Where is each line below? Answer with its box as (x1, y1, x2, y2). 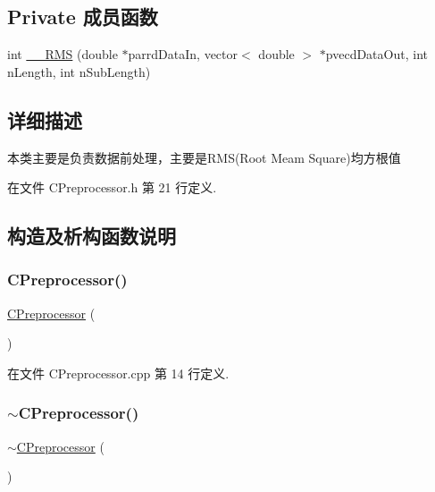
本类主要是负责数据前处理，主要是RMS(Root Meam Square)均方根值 (7, 148, 401, 166)
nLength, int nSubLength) (7, 62, 151, 81)
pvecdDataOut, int (325, 45, 428, 64)
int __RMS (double (7, 45, 118, 64)
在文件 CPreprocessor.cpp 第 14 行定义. (7, 363, 230, 382)
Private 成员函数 (7, 3, 158, 30)
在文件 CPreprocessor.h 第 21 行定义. (7, 178, 217, 197)
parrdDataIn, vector (128, 45, 238, 64)
